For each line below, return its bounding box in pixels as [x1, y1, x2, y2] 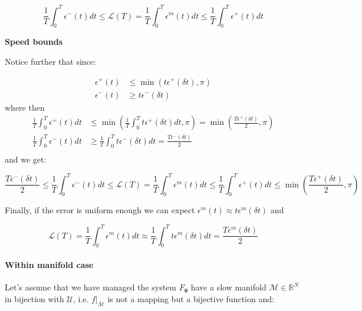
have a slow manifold [190, 281, 266, 293]
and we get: [5, 153, 47, 165]
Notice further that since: [5, 55, 96, 67]
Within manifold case [5, 258, 94, 270]
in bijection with [5, 292, 64, 305]
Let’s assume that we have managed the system [5, 281, 177, 293]
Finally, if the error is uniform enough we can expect [5, 204, 195, 216]
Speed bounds [5, 35, 63, 48]
